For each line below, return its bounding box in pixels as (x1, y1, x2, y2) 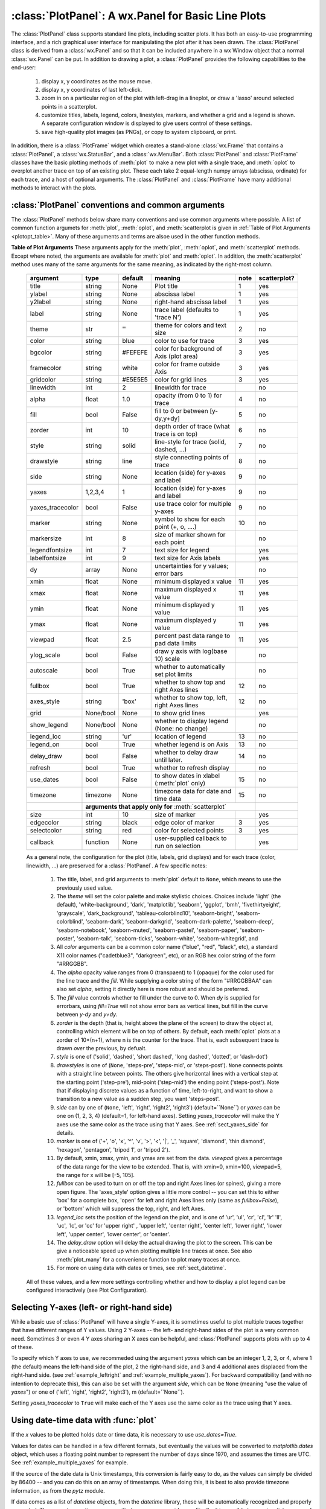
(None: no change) (154, 724, 208, 733)
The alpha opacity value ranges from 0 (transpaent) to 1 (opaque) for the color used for (56, 969, 274, 976)
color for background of (154, 345, 223, 353)
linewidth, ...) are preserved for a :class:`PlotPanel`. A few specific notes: (26, 862, 208, 869)
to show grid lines (154, 709, 205, 718)
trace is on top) (154, 430, 198, 438)
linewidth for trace (154, 383, 206, 392)
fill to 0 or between (154, 407, 208, 415)
